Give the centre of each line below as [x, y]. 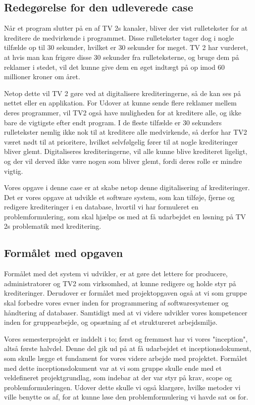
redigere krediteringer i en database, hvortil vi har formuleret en [101, 207]
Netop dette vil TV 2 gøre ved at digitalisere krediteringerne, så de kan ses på [123, 93]
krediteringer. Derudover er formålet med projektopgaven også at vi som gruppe [126, 293]
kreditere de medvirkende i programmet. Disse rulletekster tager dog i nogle [119, 37]
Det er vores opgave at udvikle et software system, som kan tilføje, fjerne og [119, 197]
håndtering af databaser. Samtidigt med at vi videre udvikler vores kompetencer [126, 312]
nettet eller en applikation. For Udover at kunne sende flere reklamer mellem [120, 103]
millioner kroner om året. [42, 76]
